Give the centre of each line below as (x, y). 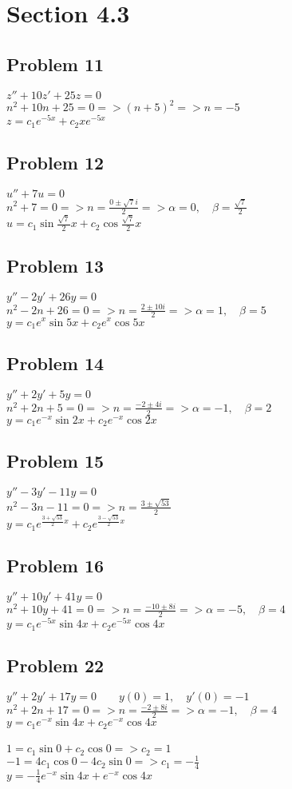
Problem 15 (55, 461)
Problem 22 (55, 665)
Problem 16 (55, 565)
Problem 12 (55, 162)
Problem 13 (55, 266)
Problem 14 (55, 363)
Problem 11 (55, 64)
